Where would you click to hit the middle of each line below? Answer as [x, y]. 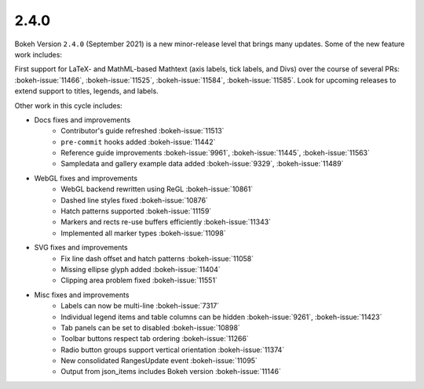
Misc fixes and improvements [82, 295]
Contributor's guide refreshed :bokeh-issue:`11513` [143, 131]
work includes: [38, 54]
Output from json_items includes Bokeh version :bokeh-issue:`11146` [171, 372]
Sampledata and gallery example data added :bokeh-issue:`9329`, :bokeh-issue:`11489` [202, 164]
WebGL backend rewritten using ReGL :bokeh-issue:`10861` [157, 189]
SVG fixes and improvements [81, 248]
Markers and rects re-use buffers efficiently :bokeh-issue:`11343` [166, 222]
